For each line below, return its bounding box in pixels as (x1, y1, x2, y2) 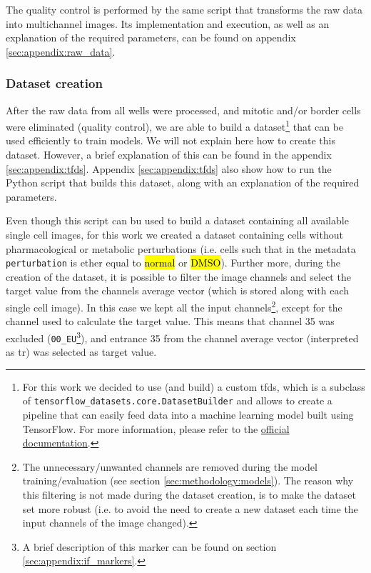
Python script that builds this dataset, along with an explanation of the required (6, 175, 360, 190)
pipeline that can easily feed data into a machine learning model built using (22, 407, 354, 422)
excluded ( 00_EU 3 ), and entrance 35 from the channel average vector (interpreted (6, 328, 359, 345)
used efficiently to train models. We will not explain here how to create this (6, 133, 335, 148)
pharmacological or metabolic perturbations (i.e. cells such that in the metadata (6, 241, 356, 256)
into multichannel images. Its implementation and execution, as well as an (6, 16, 330, 31)
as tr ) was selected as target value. (6, 344, 157, 359)
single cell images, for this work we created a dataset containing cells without (6, 227, 343, 241)
